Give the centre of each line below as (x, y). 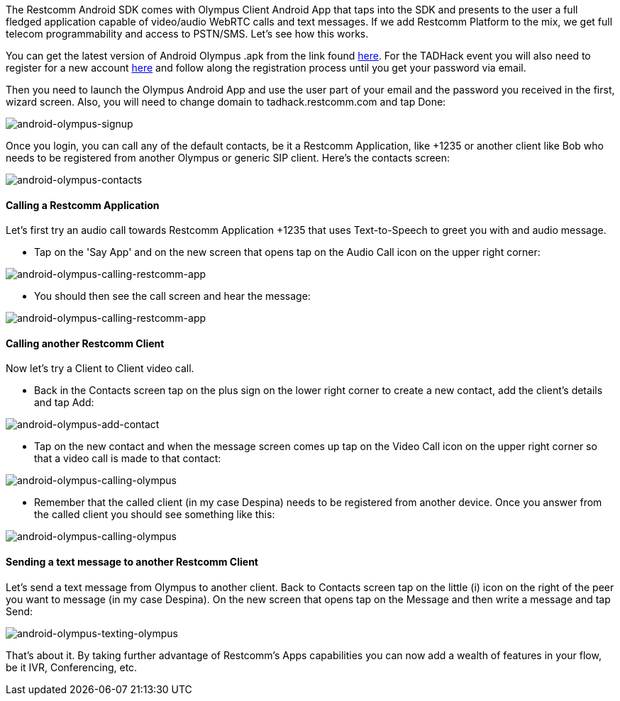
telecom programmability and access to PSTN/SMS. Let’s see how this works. (187, 34)
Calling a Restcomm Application (83, 205)
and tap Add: (64, 403)
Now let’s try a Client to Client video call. (100, 369)
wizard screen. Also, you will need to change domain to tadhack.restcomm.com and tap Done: (226, 102)
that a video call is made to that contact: (128, 459)
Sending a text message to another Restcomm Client (132, 562)
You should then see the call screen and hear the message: (172, 296)
